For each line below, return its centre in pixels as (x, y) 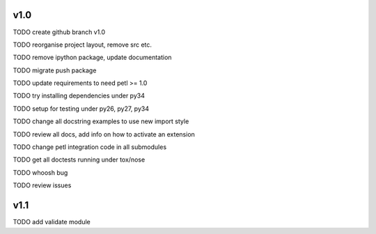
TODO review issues (42, 185)
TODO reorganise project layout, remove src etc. (83, 45)
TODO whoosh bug (40, 172)
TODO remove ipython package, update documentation (92, 57)
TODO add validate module (52, 222)
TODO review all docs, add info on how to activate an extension (104, 134)
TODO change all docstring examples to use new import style (101, 121)
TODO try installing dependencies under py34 (79, 96)
